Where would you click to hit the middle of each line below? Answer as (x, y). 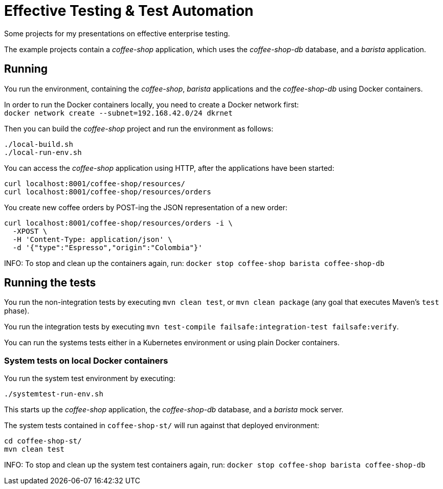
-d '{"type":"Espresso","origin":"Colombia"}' (107, 247)
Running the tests (50, 283)
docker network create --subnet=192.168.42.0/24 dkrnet (118, 113)
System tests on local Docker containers (86, 360)
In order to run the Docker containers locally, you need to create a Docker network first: (152, 104)
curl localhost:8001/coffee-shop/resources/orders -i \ (118, 223)
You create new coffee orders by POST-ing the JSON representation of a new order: (146, 207)
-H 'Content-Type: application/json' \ (92, 239)
